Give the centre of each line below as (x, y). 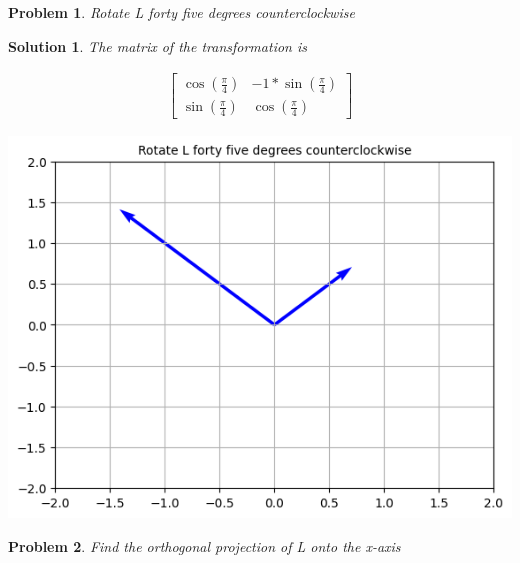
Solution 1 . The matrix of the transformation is (157, 45)
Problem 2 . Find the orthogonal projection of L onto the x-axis (204, 545)
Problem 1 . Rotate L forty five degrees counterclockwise (181, 12)
